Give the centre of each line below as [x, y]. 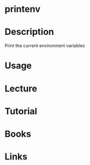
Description [29, 32]
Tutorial [21, 111]
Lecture [21, 88]
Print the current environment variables [45, 46]
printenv [23, 9]
